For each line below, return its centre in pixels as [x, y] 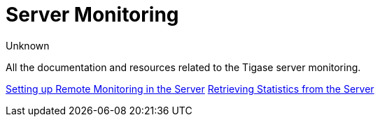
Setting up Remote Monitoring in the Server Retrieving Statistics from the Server [190, 89]
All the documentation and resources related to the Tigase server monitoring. [183, 67]
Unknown [28, 45]
